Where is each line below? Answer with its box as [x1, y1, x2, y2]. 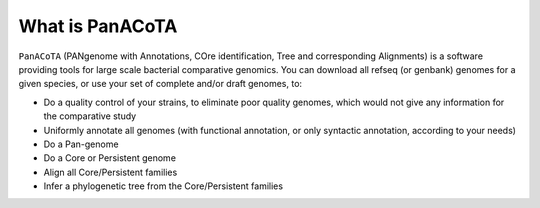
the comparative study [43, 110, 137, 122]
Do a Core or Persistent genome [43, 152, 177, 164]
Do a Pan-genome [43, 138, 119, 150]
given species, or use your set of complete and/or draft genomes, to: [18, 78, 303, 90]
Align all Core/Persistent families [43, 166, 178, 178]
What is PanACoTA [18, 15, 178, 37]
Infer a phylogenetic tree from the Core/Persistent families [43, 180, 284, 192]
